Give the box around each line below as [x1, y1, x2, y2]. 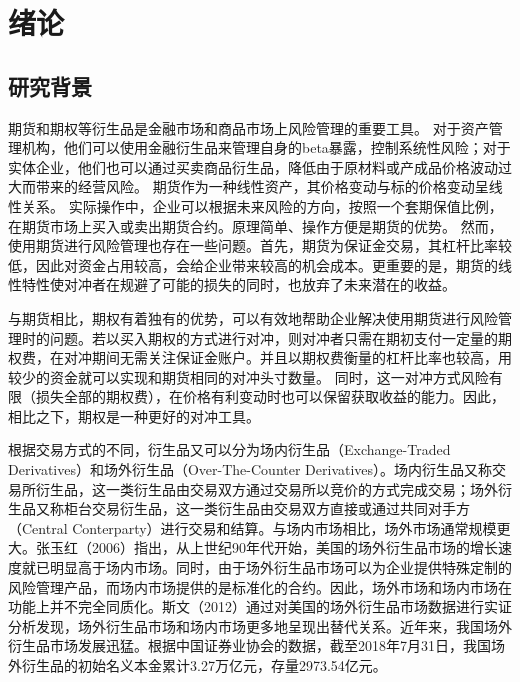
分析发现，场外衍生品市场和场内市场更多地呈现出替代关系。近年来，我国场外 [8, 615, 512, 636]
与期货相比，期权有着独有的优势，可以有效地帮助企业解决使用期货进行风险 [8, 307, 498, 328]
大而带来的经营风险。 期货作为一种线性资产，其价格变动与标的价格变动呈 [8, 176, 489, 197]
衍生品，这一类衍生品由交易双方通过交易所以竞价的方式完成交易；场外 [35, 478, 498, 499]
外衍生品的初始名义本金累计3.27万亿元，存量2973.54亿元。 [8, 655, 387, 676]
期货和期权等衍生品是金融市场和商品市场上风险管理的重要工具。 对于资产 [8, 117, 489, 138]
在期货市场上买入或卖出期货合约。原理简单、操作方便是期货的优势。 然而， [8, 215, 503, 236]
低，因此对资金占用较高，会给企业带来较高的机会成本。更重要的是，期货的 [8, 254, 498, 275]
